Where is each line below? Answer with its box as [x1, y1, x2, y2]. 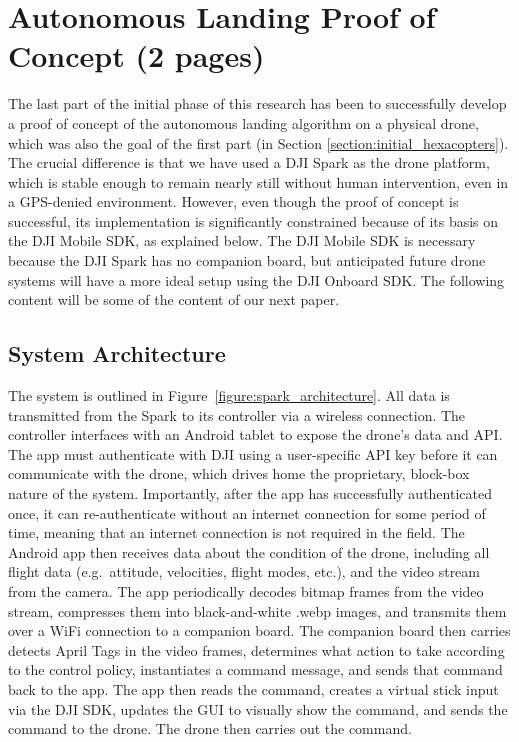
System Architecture [8, 338, 226, 369]
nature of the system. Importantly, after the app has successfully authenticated [8, 483, 492, 504]
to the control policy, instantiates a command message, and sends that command [8, 659, 503, 680]
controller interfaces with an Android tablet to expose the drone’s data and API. [8, 424, 503, 445]
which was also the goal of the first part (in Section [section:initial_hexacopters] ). [8, 132, 509, 153]
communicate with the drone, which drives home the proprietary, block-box [8, 463, 470, 484]
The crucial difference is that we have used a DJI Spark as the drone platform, [8, 152, 490, 173]
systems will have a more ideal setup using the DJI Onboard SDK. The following [8, 269, 505, 290]
